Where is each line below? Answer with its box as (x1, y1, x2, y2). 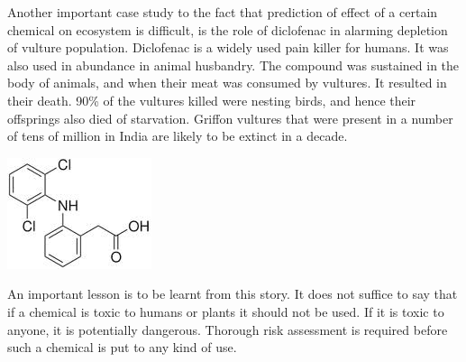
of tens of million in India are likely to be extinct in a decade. (7, 126, 348, 145)
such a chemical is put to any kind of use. (7, 338, 237, 357)
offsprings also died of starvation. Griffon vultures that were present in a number (7, 108, 453, 127)
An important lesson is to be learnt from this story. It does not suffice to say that (7, 284, 458, 303)
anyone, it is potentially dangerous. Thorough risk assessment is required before (7, 320, 448, 339)
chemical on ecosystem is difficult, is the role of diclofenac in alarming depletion (7, 20, 448, 39)
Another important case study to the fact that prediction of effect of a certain (7, 3, 438, 21)
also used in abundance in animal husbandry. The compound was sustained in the (7, 55, 460, 74)
